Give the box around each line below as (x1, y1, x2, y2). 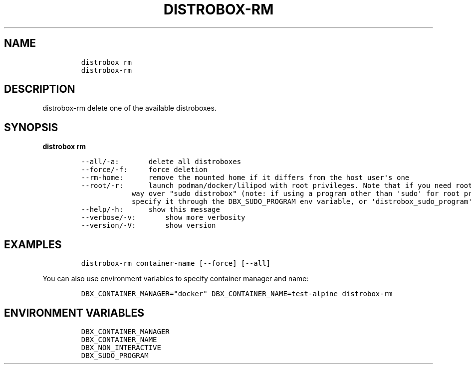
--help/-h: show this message (81, 205, 220, 214)
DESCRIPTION (4, 83, 75, 96)
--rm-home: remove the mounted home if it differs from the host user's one (81, 174, 410, 182)
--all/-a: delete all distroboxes (81, 158, 241, 166)
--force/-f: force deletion (81, 166, 208, 174)
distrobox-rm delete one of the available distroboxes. (42, 104, 217, 113)
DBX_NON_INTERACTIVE (81, 343, 161, 352)
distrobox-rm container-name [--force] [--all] (81, 259, 271, 268)
